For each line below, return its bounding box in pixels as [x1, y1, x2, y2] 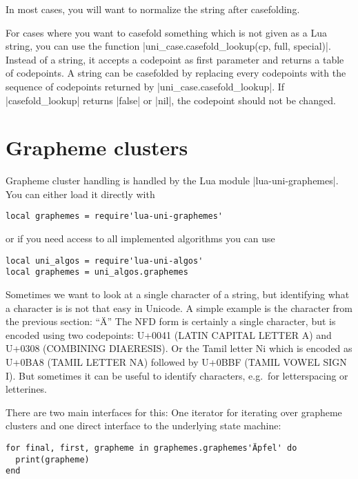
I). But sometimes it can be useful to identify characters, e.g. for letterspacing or [6, 368, 348, 382]
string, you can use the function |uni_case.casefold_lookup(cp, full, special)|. [6, 39, 331, 53]
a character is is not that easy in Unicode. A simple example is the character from [6, 300, 352, 315]
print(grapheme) [15, 454, 90, 465]
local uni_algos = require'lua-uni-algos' [6, 255, 203, 266]
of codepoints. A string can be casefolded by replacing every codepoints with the [6, 66, 346, 80]
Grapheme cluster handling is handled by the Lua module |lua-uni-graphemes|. [6, 173, 339, 188]
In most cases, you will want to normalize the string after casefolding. [6, 2, 300, 16]
